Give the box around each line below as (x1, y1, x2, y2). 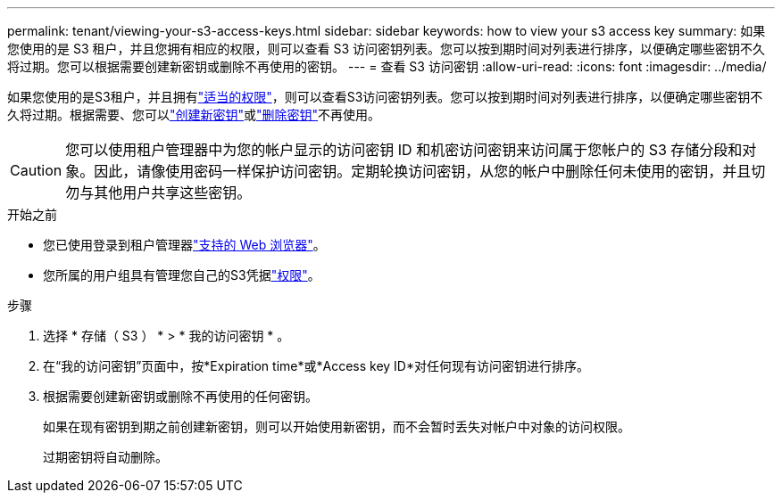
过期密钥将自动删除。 (43, 449, 168, 464)
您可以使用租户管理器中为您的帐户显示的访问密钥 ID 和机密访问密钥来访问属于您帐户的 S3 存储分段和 (65, 141, 743, 159)
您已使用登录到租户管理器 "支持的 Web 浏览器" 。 (43, 237, 326, 252)
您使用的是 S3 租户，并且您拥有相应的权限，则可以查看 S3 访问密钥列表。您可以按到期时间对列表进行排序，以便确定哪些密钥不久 (7, 41, 766, 56)
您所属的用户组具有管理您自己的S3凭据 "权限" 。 (43, 267, 320, 283)
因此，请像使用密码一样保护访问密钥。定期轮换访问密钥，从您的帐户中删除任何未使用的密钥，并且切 (94, 162, 766, 180)
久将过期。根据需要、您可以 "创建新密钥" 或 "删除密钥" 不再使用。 (7, 107, 381, 122)
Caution (10, 161, 62, 179)
